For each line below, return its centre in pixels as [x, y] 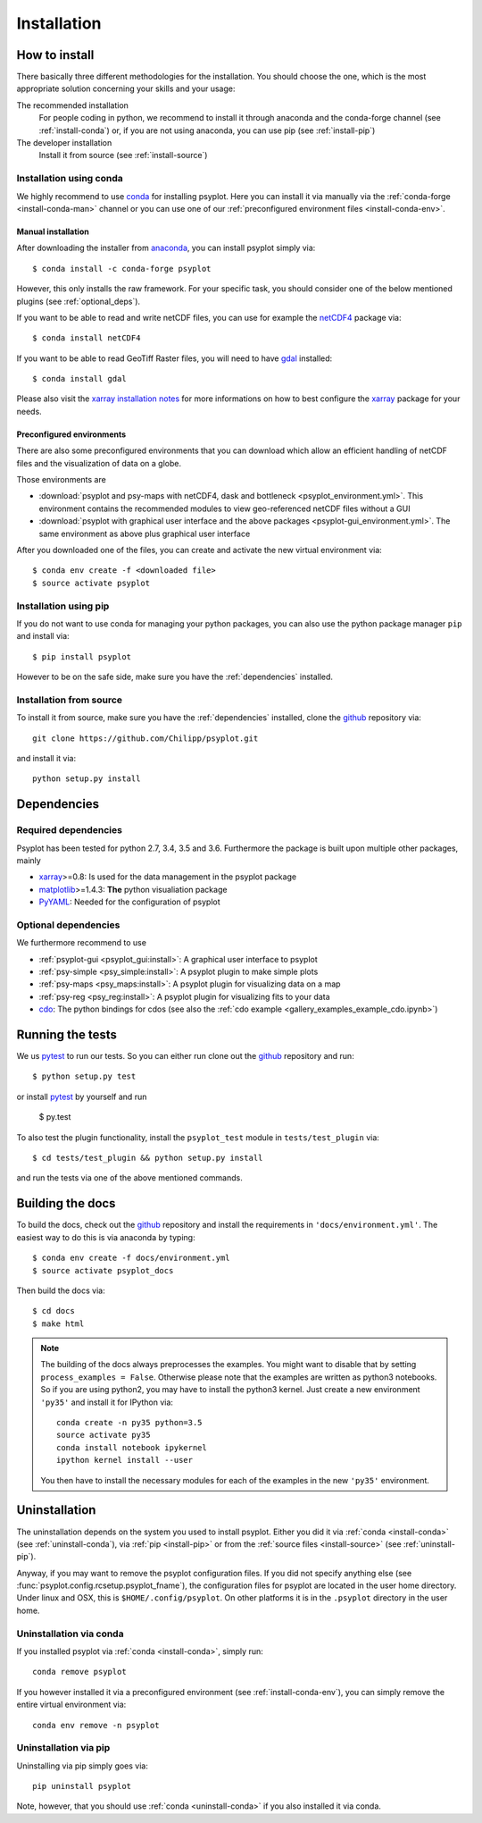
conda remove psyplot [79, 1672]
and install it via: [46, 758]
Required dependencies [69, 830]
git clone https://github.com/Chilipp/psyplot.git [145, 738]
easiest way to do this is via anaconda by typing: [106, 1237]
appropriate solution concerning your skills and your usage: [126, 88]
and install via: [43, 636]
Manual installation [53, 231]
